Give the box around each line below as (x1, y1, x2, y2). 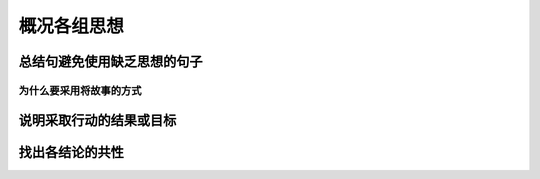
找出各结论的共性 (18, 143, 124, 160)
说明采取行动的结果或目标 (18, 111, 177, 129)
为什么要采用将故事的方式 (18, 83, 142, 97)
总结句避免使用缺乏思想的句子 (18, 53, 203, 70)
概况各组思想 (18, 15, 125, 37)
